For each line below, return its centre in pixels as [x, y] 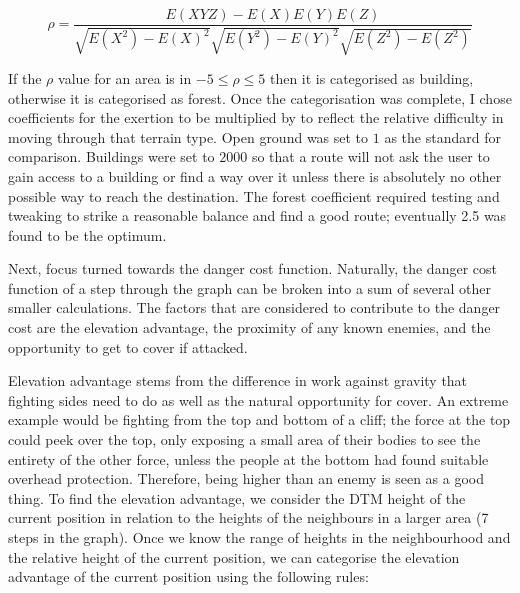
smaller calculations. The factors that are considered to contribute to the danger [254, 307]
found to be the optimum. [87, 234]
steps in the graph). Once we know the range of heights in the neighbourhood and [259, 537]
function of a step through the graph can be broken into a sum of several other [250, 287]
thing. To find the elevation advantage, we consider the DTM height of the [237, 497]
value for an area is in [125, 77]
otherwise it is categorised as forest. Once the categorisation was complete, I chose [260, 97]
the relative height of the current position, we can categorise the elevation [234, 556]
